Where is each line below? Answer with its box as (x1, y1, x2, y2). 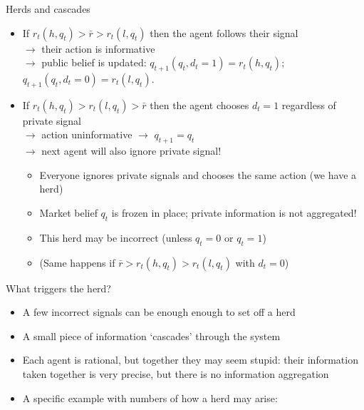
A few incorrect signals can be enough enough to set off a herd (22, 304, 296, 319)
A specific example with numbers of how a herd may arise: (22, 390, 278, 405)
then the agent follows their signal (150, 25, 298, 40)
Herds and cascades (6, 1, 90, 16)
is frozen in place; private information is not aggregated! (111, 205, 357, 220)
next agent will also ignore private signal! (41, 143, 222, 158)
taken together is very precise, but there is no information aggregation (22, 366, 329, 381)
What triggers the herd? (6, 280, 111, 295)
